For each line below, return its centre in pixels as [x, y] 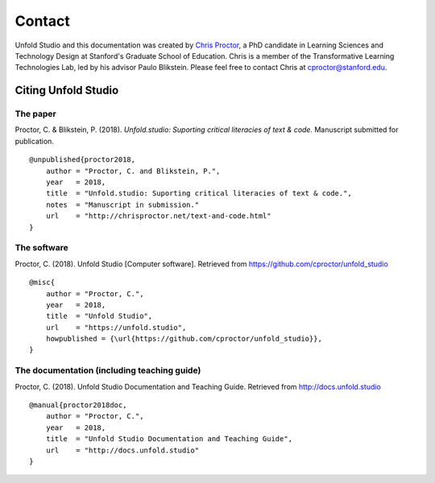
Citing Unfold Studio [67, 91]
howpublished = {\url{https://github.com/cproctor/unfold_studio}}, [184, 339]
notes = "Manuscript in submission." [122, 204]
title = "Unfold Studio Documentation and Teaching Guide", [169, 439]
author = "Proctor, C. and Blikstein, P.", [133, 171]
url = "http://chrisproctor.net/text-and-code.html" [158, 216]
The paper [35, 114]
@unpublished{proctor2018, [83, 160]
